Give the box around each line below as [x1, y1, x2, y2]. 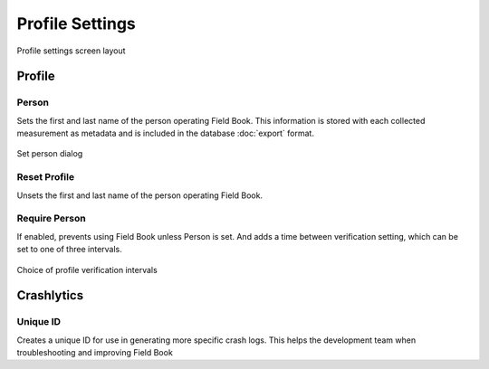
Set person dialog [16, 148, 83, 159]
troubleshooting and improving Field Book [16, 347, 174, 358]
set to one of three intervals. [16, 244, 122, 255]
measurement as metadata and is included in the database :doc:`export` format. [16, 128, 314, 139]
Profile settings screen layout [16, 45, 126, 56]
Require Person [16, 213, 86, 225]
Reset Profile [16, 171, 75, 184]
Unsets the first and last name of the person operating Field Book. [16, 190, 263, 201]
